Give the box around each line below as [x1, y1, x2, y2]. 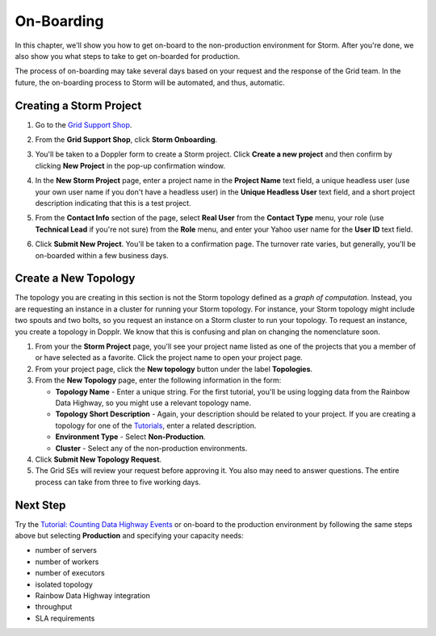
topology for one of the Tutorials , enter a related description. [55, 421, 257, 430]
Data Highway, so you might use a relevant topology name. [55, 398, 252, 408]
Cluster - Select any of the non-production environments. [55, 443, 248, 453]
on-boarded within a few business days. [35, 250, 169, 260]
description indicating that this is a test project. [35, 198, 191, 207]
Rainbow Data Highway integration [35, 590, 151, 600]
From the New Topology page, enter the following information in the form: [35, 375, 282, 385]
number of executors [35, 568, 105, 578]
